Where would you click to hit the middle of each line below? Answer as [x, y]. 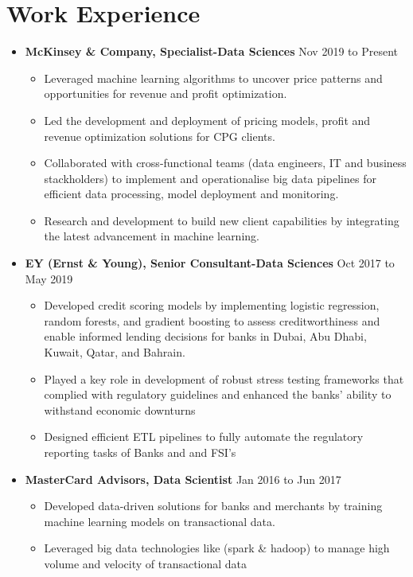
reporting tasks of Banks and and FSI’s [140, 452]
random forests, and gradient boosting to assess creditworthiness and [212, 320]
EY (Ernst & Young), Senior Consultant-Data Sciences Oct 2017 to [210, 263]
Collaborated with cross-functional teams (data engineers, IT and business [225, 163]
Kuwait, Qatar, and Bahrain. [115, 352]
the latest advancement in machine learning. [152, 236]
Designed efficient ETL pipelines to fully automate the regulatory [204, 437]
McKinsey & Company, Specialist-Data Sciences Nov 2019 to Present [211, 51]
